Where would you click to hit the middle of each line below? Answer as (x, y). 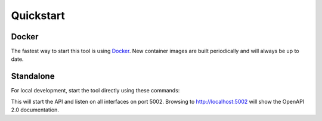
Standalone (33, 77)
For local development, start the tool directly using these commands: (95, 91)
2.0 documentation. (35, 110)
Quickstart (38, 15)
